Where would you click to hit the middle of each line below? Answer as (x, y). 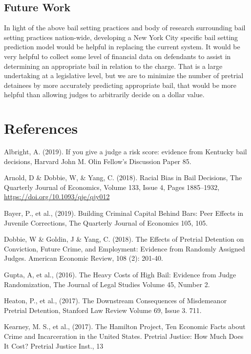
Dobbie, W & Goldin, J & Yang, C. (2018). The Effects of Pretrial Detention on (124, 239)
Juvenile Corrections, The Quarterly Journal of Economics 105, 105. (106, 222)
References (41, 128)
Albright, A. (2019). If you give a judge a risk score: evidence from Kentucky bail (125, 152)
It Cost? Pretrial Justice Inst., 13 (54, 345)
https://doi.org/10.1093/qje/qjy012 (57, 197)
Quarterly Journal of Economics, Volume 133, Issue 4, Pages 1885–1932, (112, 187)
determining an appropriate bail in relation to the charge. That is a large (113, 66)
